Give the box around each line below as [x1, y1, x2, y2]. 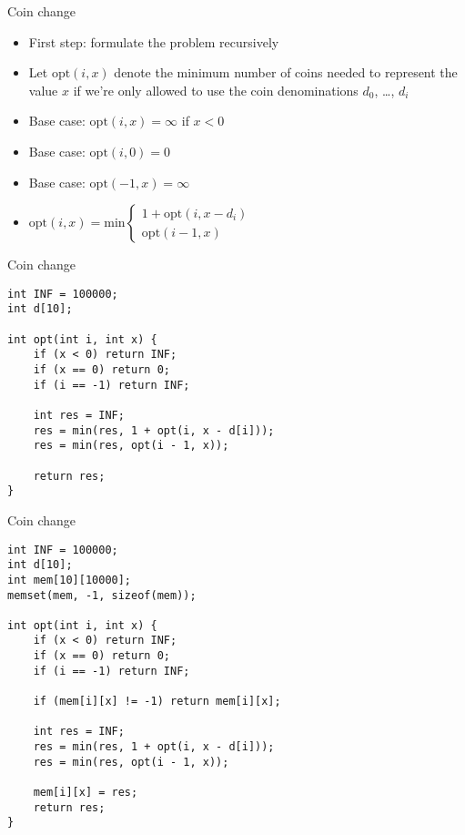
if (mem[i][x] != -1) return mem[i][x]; [33, 695, 281, 708]
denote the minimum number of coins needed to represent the [114, 63, 458, 82]
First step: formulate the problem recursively [28, 32, 279, 51]
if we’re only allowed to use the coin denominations [73, 80, 359, 99]
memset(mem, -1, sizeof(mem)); [7, 588, 197, 602]
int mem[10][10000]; [7, 573, 132, 586]
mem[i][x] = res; [33, 786, 138, 799]
